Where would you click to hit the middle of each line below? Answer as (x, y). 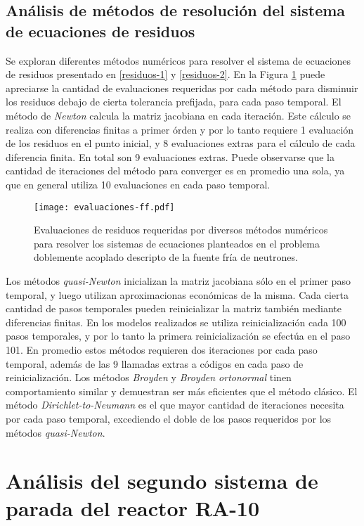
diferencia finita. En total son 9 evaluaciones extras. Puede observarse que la (170, 156)
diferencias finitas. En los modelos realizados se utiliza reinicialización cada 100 (176, 322)
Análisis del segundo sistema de (162, 481)
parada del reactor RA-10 (133, 508)
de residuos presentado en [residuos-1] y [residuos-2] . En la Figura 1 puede (165, 74)
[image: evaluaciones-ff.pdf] (104, 207)
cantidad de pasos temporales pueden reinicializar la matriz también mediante (174, 308)
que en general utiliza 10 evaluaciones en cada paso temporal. (138, 184)
